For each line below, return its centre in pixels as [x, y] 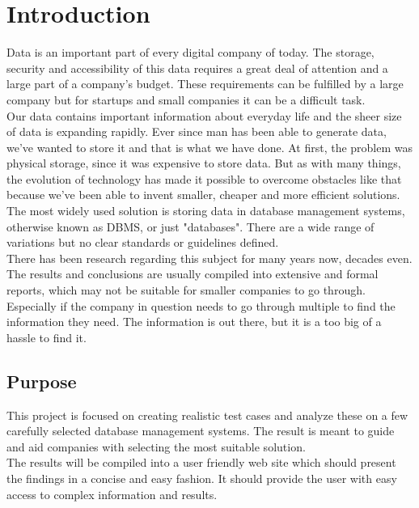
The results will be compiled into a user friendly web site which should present [201, 462]
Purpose [42, 381]
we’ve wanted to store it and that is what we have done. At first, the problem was [210, 147]
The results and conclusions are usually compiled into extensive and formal [193, 274]
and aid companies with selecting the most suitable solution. [156, 446]
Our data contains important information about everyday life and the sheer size [204, 115]
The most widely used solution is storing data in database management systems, [206, 211]
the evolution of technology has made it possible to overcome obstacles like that [204, 178]
